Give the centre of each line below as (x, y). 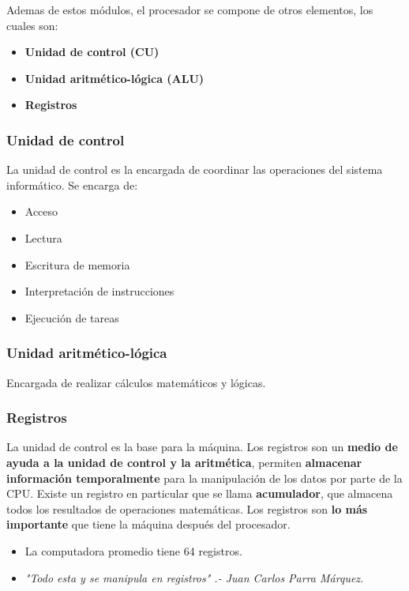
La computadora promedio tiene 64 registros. (133, 550)
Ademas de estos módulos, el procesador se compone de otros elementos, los (190, 9)
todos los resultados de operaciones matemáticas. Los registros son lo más (187, 508)
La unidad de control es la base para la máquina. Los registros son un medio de (202, 447)
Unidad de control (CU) (92, 52)
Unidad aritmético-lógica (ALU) (114, 78)
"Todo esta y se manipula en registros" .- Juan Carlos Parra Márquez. (194, 577)
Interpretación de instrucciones (99, 291)
